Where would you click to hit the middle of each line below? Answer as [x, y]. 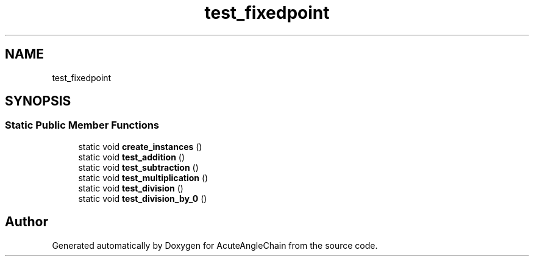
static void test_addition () [132, 157]
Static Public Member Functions [82, 125]
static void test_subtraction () [138, 167]
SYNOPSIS [38, 101]
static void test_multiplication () [143, 177]
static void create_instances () [140, 146]
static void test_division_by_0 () [143, 198]
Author [27, 222]
